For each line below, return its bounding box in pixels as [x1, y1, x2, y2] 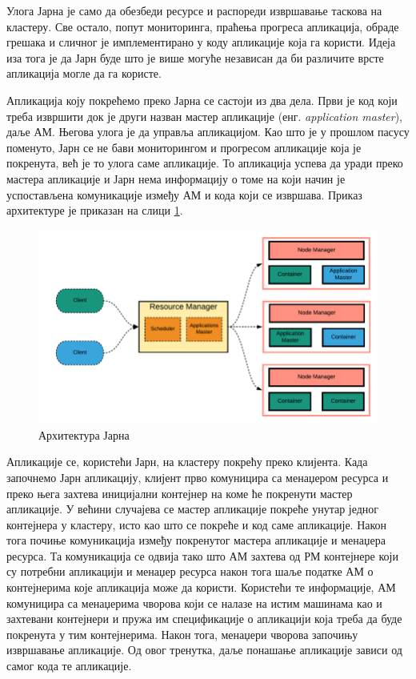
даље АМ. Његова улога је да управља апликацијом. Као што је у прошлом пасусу [6, 123, 410, 140]
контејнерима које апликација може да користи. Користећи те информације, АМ [6, 579, 396, 596]
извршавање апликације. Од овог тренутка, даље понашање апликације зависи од [6, 641, 402, 658]
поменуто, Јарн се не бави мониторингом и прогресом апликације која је [6, 139, 362, 155]
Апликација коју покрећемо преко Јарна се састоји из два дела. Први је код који [6, 91, 398, 108]
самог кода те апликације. [6, 657, 132, 674]
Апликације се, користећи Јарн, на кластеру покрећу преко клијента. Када [6, 453, 368, 470]
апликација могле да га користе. [6, 65, 162, 82]
